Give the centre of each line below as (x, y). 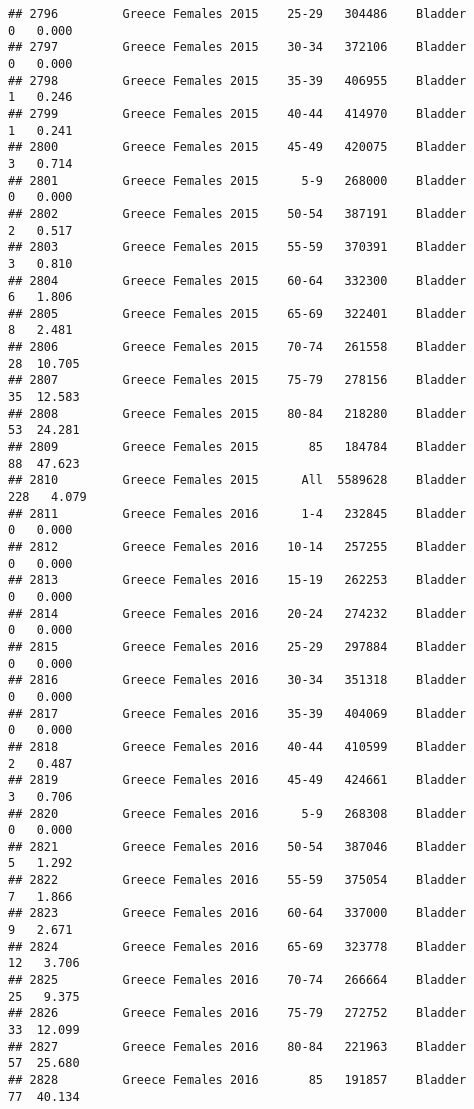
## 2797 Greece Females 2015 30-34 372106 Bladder (237, 47)
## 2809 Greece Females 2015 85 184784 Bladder (237, 447)
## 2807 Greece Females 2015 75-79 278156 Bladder (237, 380)
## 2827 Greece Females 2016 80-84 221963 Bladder (237, 1046)
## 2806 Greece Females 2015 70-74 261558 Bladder (237, 347)
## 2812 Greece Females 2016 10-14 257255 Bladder (237, 547)
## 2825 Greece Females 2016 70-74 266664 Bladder (237, 980)
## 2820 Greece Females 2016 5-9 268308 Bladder (237, 813)
